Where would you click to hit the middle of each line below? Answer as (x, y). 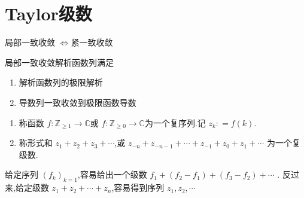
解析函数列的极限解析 (61, 82)
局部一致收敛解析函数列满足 (59, 62)
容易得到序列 (139, 188)
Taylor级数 (48, 13)
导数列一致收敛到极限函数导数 (77, 102)
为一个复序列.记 (175, 122)
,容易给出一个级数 (112, 174)
